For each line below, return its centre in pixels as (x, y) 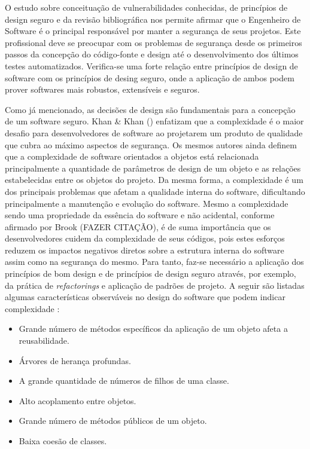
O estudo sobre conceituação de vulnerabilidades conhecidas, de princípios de (146, 7)
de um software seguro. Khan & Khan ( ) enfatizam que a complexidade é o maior (154, 121)
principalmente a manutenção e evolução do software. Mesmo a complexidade (147, 203)
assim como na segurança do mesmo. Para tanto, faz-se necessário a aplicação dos (154, 262)
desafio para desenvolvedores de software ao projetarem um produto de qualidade (154, 132)
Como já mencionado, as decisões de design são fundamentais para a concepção (150, 109)
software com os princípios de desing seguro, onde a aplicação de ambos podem (150, 77)
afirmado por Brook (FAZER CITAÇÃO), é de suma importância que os (138, 226)
